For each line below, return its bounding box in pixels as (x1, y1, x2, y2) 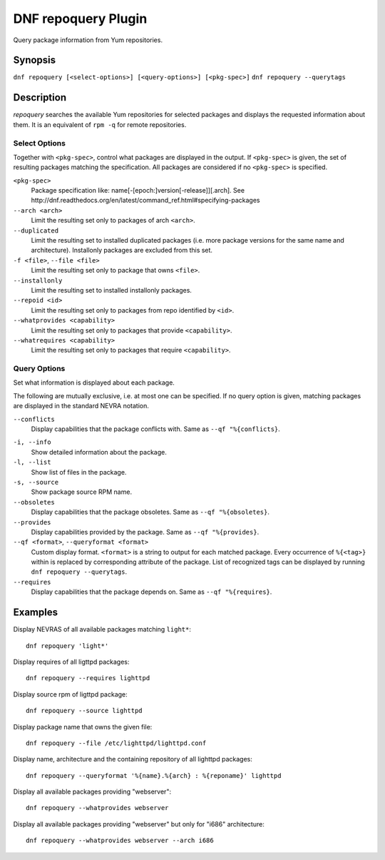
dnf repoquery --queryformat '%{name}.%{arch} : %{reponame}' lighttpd (26, 772, 282, 779)
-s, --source (13, 478, 59, 486)
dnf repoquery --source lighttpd (26, 707, 143, 715)
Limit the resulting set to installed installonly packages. (31, 285, 192, 294)
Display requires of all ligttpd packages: (13, 657, 130, 666)
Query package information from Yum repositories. (13, 36, 163, 44)
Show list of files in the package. (31, 467, 127, 476)
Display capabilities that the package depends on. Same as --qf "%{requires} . (31, 587, 272, 596)
